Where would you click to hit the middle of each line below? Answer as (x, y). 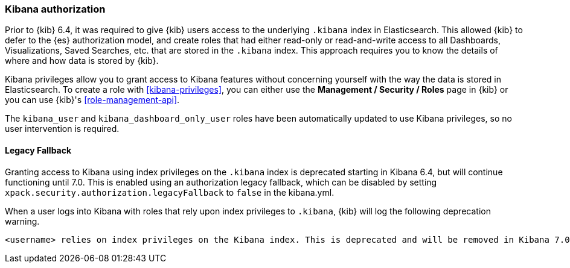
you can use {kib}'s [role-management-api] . (92, 100)
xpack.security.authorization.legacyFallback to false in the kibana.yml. (170, 192)
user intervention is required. (62, 129)
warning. (22, 221)
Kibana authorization (55, 9)
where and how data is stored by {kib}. (82, 61)
